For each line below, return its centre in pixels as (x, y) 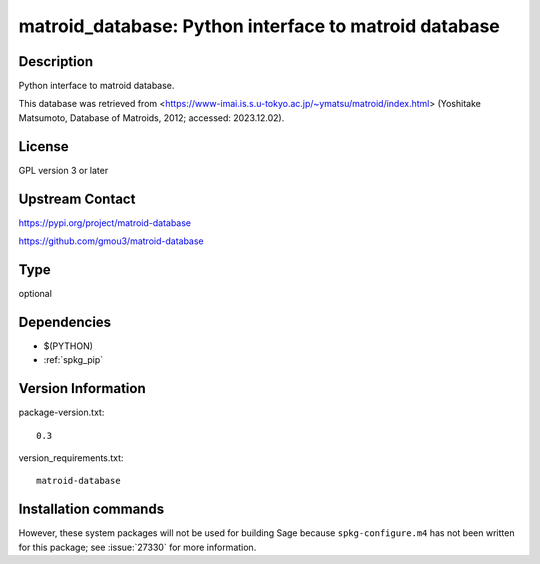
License (43, 146)
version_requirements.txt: (71, 457)
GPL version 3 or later (63, 170)
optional (35, 293)
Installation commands (91, 509)
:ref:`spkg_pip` (73, 360)
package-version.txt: (61, 412)
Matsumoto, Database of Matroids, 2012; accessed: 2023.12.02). (151, 117)
